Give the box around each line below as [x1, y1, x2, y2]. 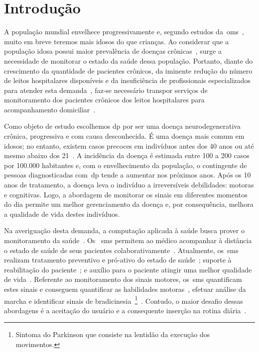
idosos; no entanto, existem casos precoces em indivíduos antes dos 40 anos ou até [4, 140, 254, 151]
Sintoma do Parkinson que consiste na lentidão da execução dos [15, 329, 210, 340]
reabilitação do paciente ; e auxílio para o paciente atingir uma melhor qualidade [4, 264, 252, 274]
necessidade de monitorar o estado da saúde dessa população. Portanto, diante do [4, 55, 253, 66]
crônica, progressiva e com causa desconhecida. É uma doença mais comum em [4, 131, 245, 141]
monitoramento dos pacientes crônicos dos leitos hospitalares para [4, 94, 205, 105]
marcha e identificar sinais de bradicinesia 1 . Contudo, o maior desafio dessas [4, 294, 243, 306]
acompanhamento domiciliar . [4, 104, 96, 114]
